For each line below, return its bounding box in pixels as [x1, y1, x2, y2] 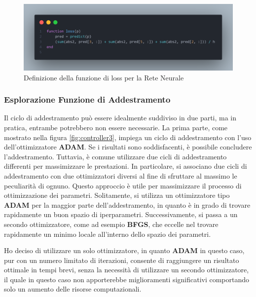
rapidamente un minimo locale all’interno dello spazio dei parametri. [4, 228, 211, 239]
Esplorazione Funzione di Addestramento [4, 93, 171, 106]
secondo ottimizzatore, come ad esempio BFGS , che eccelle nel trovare [4, 219, 219, 229]
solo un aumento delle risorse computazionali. [4, 284, 142, 294]
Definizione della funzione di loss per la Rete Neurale [24, 72, 184, 82]
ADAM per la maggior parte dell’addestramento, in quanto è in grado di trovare [4, 199, 251, 210]
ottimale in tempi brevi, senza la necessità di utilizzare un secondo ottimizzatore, [4, 264, 249, 275]
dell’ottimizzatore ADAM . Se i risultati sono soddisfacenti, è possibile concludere [4, 142, 252, 152]
